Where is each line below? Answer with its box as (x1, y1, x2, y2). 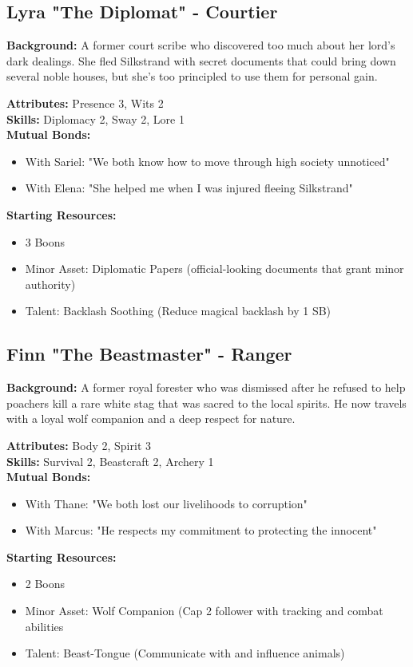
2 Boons (25, 575, 66, 592)
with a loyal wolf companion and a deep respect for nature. (6, 410, 296, 427)
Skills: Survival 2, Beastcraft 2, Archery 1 (6, 452, 214, 469)
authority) (25, 275, 76, 292)
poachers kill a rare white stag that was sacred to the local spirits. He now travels (6, 394, 407, 411)
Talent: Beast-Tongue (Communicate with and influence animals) (25, 645, 345, 661)
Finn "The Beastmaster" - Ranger (6, 341, 292, 366)
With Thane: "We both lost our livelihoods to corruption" (25, 495, 308, 511)
